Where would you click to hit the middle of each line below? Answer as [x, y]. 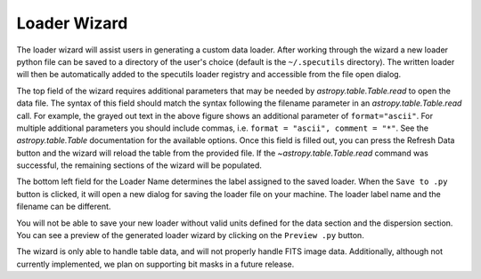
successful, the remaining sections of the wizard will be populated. [139, 165]
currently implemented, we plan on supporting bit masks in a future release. [155, 264]
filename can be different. [64, 207]
